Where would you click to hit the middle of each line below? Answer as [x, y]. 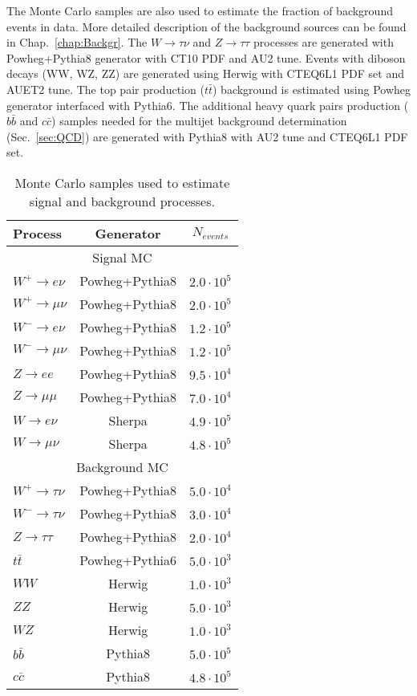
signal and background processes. [122, 201]
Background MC [122, 466]
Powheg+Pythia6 [128, 560]
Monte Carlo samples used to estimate [122, 182]
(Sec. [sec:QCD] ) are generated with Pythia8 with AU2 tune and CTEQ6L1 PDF [207, 136]
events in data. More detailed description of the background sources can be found [206, 26]
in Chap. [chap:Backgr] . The [77, 42]
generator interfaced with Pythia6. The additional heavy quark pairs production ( [208, 105]
